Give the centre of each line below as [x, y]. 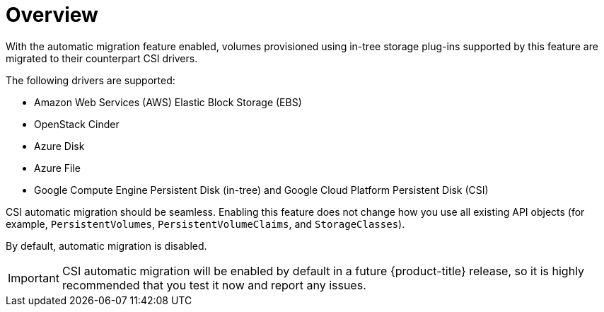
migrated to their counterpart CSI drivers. [102, 58]
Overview [52, 15]
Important [34, 278]
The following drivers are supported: [91, 80]
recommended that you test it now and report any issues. [214, 285]
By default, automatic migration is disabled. [106, 245]
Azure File [58, 168]
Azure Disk [59, 146]
